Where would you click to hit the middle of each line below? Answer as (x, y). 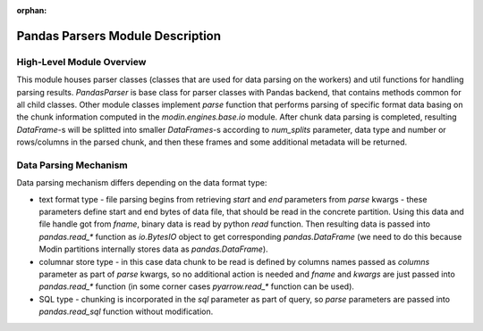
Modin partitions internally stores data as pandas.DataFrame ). (153, 249)
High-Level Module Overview (81, 62)
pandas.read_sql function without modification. (126, 311)
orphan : (32, 10)
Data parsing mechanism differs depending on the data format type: (142, 183)
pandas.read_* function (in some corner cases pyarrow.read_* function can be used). (197, 286)
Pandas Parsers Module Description (119, 36)
